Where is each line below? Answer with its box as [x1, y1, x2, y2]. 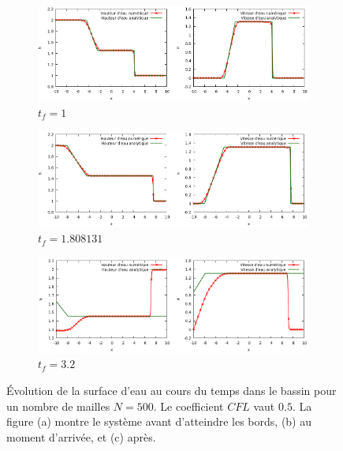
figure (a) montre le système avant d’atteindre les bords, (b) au [6, 413, 312, 430]
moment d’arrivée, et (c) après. [6, 428, 156, 445]
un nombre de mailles [6, 397, 110, 414]
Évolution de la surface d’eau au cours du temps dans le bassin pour [6, 381, 337, 398]
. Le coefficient [153, 397, 224, 414]
